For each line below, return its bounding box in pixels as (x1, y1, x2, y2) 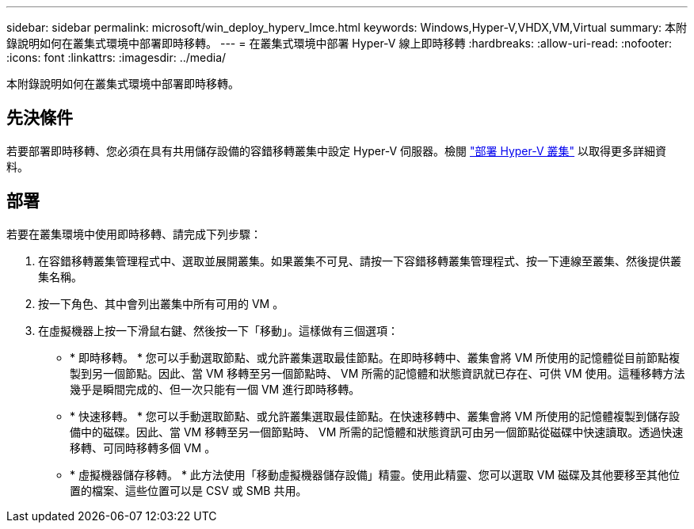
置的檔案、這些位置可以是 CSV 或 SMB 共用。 (70, 483, 307, 497)
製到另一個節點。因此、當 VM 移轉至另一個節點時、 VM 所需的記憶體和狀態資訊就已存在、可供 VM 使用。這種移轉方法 (70, 366, 685, 380)
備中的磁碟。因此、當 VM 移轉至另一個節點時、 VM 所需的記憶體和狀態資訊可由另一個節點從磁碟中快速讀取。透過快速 (70, 424, 684, 439)
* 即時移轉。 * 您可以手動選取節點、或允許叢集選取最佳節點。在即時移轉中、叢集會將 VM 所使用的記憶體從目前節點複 (70, 350, 681, 364)
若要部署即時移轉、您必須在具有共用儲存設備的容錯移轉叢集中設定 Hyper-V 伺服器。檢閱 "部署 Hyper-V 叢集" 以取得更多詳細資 (6, 143, 667, 158)
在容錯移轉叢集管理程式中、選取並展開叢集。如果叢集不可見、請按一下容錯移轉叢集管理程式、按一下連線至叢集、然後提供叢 (38, 253, 681, 268)
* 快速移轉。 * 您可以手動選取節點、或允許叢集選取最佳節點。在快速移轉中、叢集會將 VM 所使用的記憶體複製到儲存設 (70, 409, 681, 423)
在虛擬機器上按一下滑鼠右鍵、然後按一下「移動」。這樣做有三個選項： (38, 323, 398, 337)
